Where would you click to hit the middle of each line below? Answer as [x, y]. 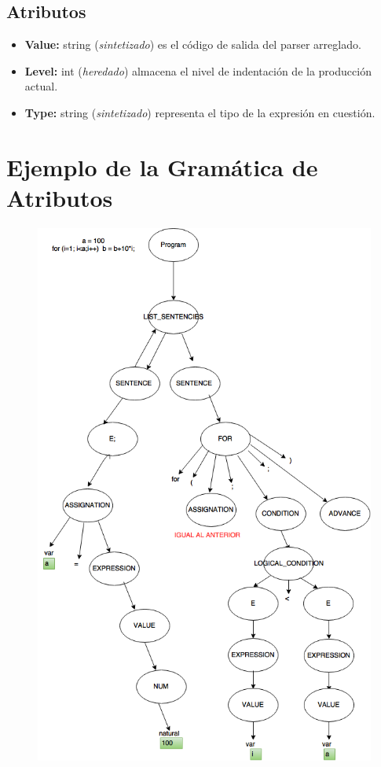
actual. [41, 86]
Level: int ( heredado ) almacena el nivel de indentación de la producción [198, 70]
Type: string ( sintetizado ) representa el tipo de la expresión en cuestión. [200, 112]
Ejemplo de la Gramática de [162, 166]
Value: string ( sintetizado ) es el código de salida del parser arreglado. [193, 44]
